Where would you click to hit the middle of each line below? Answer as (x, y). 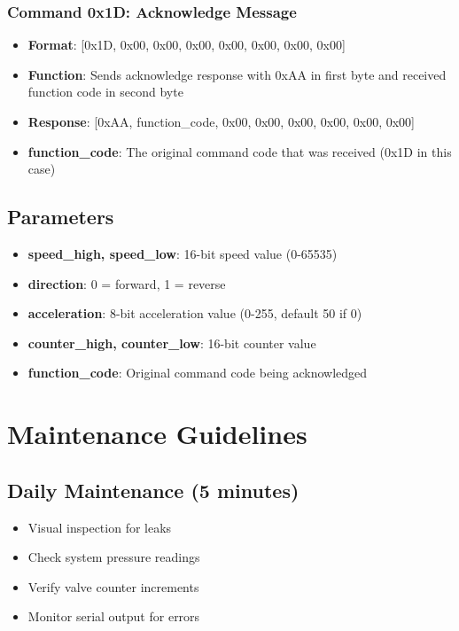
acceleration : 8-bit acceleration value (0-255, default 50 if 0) (195, 313)
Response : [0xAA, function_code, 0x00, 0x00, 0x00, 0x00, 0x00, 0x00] (222, 121)
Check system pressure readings (114, 557)
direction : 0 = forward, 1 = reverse (127, 283)
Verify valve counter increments (113, 586)
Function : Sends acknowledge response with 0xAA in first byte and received (237, 74)
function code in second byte (105, 92)
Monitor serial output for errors (114, 616)
